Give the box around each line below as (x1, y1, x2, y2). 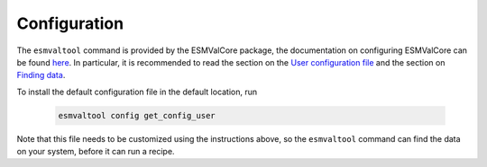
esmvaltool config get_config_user (58, 110, 216, 120)
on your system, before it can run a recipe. (16, 146, 175, 157)
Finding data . (16, 70, 66, 81)
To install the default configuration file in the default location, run (16, 86, 258, 97)
